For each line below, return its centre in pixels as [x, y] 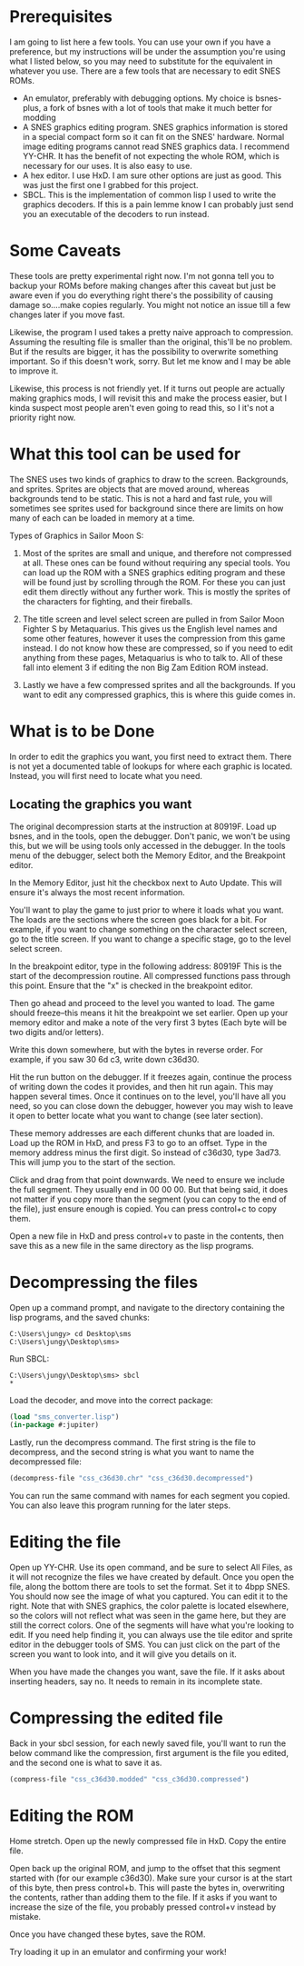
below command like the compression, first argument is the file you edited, [149, 1753]
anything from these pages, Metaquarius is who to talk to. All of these [152, 657]
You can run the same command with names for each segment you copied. [150, 1496]
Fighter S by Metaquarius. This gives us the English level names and [150, 628]
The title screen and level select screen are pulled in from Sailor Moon [153, 619]
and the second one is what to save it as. [86, 1762]
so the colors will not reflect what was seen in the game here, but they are [148, 1616]
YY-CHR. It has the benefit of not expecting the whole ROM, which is [151, 155]
